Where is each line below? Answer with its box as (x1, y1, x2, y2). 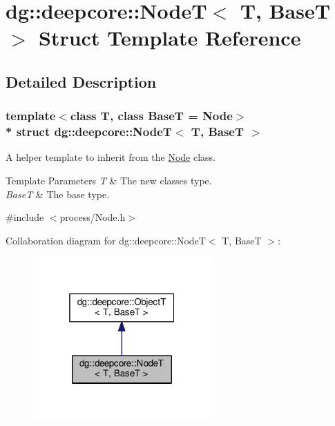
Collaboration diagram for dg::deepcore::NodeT (6, 233, 206, 247)
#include (6, 210, 44, 224)
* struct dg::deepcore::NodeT (6, 123, 172, 140)
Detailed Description (6, 70, 157, 92)
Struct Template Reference (39, 23, 301, 52)
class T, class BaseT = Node (70, 107, 233, 124)
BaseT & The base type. (6, 186, 110, 201)
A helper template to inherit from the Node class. (6, 150, 216, 164)
